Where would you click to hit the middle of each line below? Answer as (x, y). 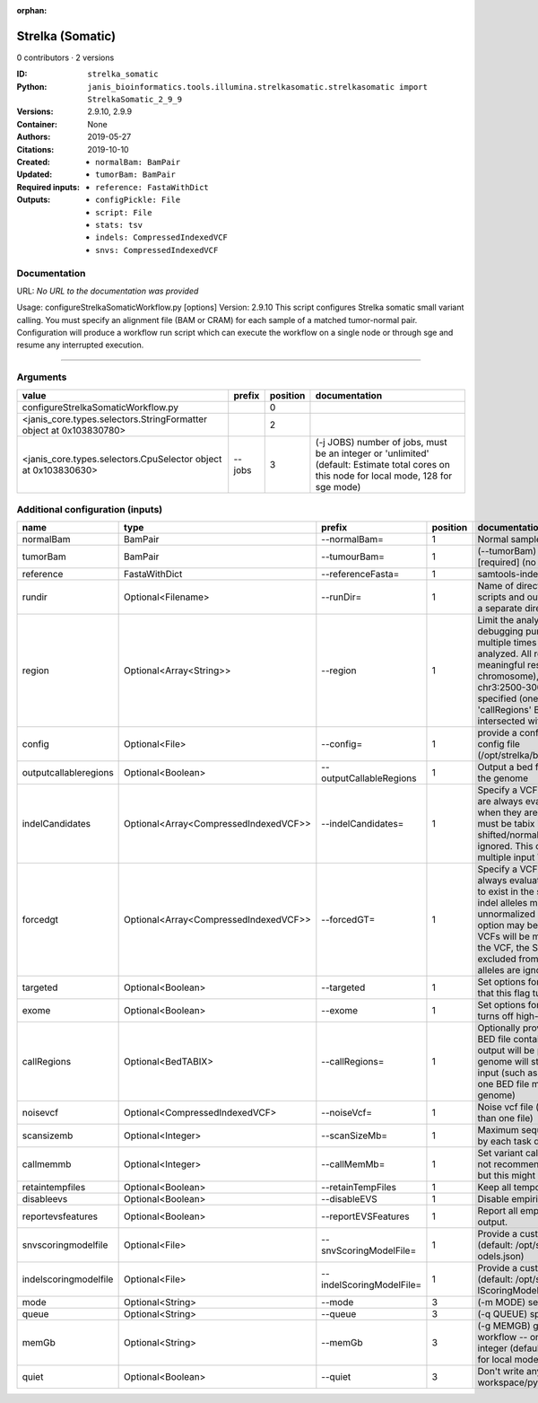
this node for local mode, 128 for (384, 476)
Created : (34, 162)
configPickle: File (138, 200)
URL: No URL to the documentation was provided (108, 291)
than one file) (505, 1118)
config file (499, 744)
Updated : (35, 174)
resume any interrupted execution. (80, 345)
